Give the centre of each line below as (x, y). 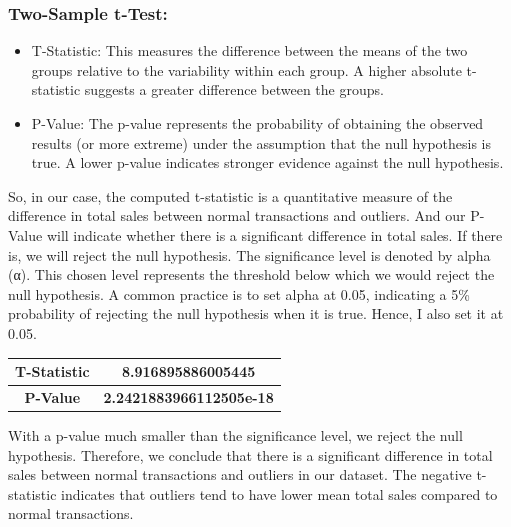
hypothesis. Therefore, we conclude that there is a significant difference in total (250, 454)
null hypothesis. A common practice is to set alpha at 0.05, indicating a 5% (239, 293)
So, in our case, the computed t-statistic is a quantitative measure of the (230, 195)
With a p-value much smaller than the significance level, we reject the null (235, 434)
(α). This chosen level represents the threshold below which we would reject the (251, 274)
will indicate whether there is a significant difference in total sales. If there (274, 234)
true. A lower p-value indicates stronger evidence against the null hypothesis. (267, 162)
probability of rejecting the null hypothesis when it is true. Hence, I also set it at (256, 313)
